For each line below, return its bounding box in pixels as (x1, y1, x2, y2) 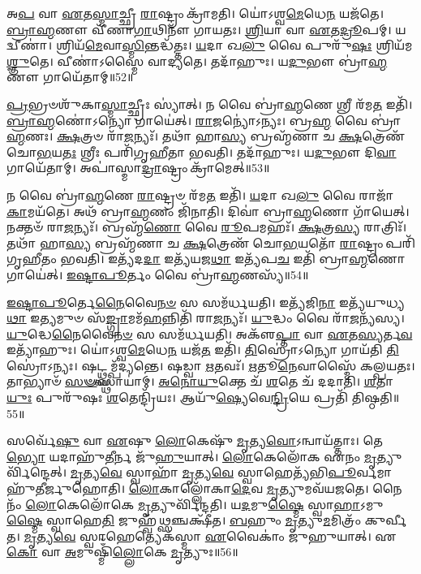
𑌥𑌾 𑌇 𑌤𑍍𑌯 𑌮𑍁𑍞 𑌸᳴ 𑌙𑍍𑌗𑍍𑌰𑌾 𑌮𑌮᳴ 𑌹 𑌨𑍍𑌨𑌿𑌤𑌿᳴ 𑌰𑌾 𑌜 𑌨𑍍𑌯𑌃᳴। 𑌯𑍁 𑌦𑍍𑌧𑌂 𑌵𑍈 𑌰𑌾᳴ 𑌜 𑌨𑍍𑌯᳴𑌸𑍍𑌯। (6, 309, 405, 326)
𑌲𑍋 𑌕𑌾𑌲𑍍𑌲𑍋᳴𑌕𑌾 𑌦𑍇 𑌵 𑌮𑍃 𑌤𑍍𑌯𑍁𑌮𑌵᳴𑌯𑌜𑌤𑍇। (128, 480, 369, 497)
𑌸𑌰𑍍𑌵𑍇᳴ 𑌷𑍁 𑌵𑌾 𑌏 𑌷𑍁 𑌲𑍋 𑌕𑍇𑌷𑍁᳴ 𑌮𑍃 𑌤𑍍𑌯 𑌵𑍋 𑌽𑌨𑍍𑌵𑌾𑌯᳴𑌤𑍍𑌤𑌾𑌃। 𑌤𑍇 (6, 432, 383, 449)
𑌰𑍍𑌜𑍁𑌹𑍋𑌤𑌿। (6, 480, 126, 497)
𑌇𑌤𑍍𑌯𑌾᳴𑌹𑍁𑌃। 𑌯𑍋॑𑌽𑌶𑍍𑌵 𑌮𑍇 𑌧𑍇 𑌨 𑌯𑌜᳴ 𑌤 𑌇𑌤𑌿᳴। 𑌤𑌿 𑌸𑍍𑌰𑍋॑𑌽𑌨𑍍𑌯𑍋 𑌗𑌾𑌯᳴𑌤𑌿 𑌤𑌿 (6, 341, 399, 358)
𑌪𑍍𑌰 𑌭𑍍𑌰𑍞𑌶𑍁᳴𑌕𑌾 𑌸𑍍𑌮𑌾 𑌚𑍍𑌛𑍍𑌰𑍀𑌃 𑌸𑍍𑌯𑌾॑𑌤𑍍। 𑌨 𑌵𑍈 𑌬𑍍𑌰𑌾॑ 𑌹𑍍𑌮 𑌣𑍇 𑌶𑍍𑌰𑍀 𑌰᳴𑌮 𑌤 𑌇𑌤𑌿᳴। (6, 95, 413, 112)
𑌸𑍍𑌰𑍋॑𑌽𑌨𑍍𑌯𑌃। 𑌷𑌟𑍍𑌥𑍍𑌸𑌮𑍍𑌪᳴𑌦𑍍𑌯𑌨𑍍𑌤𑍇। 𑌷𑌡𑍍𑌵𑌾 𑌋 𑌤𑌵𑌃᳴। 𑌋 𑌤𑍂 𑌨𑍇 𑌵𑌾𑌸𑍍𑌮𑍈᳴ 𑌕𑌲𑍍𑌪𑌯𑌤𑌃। (6, 356, 415, 373)
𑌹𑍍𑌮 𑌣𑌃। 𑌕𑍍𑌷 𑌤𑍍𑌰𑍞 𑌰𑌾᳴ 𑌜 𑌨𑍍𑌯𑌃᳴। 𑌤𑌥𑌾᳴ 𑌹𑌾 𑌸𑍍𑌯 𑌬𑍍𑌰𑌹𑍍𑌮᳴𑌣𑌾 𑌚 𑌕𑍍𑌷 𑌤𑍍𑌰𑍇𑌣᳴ (6, 127, 405, 145)
